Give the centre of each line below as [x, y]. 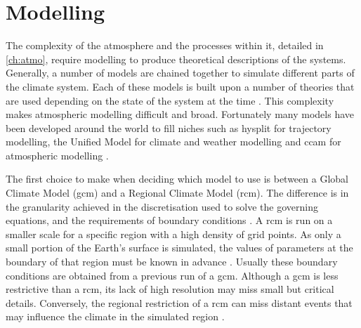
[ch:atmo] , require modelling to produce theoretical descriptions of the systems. [176, 59]
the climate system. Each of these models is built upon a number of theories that [180, 86]
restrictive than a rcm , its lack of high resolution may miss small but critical [170, 289]
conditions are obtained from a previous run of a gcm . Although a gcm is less [172, 275]
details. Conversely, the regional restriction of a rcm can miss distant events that [179, 302]
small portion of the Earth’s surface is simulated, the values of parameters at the [179, 248]
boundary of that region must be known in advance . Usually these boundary [172, 262]
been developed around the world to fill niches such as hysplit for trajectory [169, 127]
